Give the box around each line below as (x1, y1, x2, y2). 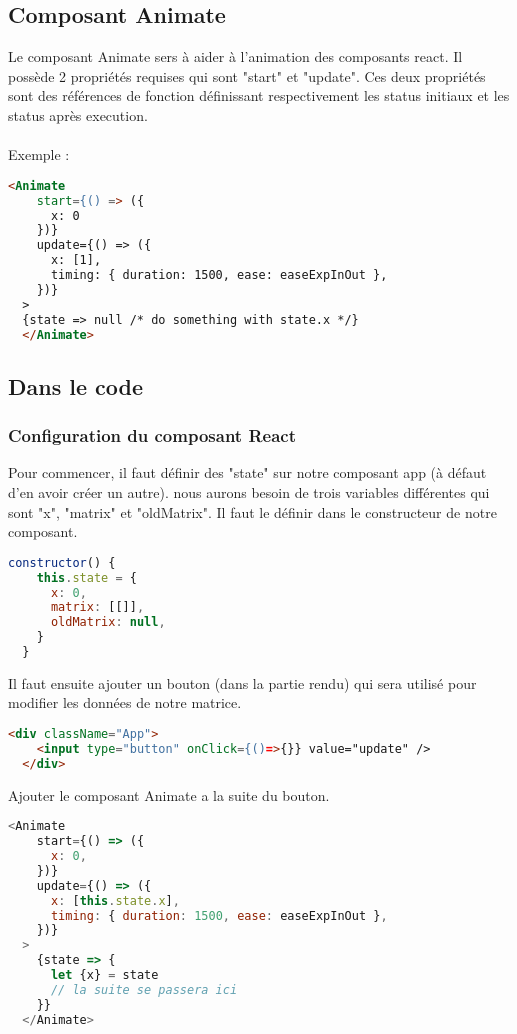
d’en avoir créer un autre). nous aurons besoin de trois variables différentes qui (8, 481, 490, 502)
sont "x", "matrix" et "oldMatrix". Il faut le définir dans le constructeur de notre (8, 501, 497, 522)
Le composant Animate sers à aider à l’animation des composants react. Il (8, 46, 463, 67)
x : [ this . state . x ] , (50, 893, 180, 908)
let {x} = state (50, 968, 159, 983)
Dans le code (8, 370, 144, 401)
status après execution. (8, 104, 148, 125)
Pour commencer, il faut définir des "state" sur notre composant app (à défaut (8, 462, 487, 483)
